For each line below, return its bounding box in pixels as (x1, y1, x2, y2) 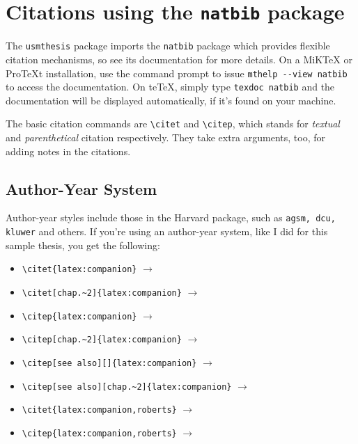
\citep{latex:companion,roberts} (22, 428, 177, 438)
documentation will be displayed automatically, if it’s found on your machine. (6, 93, 336, 107)
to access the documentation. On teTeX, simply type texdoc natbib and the (6, 79, 335, 94)
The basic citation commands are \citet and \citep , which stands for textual (6, 116, 340, 131)
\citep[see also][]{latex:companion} (22, 358, 197, 368)
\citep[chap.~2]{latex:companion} (22, 335, 182, 345)
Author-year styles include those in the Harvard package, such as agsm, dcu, (6, 210, 336, 225)
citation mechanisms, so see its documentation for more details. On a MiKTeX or (6, 51, 352, 66)
